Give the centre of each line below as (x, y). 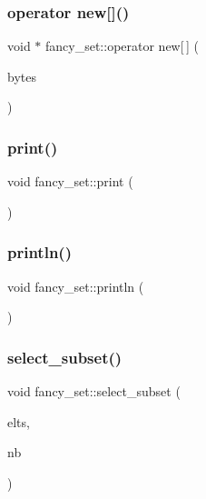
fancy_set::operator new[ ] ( (122, 46)
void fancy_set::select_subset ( (94, 391)
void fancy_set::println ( (76, 286)
